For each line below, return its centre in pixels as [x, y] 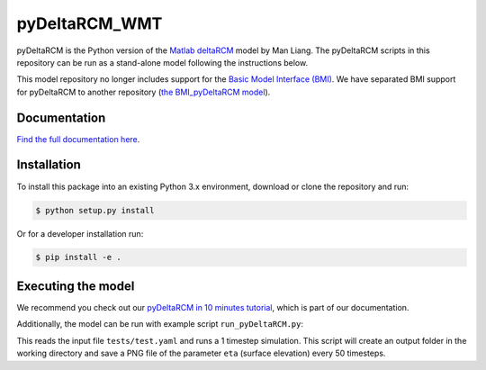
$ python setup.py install [95, 210]
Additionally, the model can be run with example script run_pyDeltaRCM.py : [160, 324]
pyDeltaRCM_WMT [90, 23]
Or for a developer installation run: [80, 233]
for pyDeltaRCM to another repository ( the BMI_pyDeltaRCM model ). [144, 92]
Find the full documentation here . [78, 139]
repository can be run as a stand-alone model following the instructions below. [162, 62]
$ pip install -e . [78, 257]
